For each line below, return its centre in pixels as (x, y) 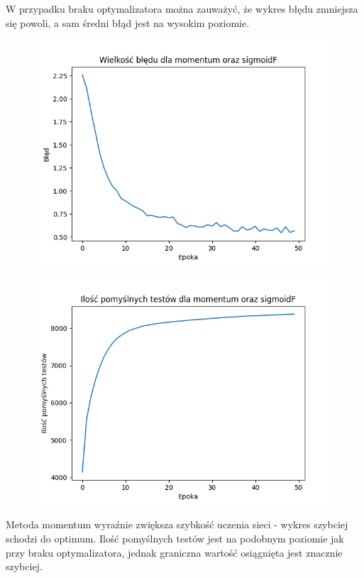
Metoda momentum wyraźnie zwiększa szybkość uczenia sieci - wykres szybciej (177, 524)
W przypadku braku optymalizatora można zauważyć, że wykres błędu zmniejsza (182, 9)
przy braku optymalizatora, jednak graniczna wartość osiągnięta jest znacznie (174, 552)
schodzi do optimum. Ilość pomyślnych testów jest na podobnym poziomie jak (175, 538)
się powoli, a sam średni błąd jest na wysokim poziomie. (128, 22)
